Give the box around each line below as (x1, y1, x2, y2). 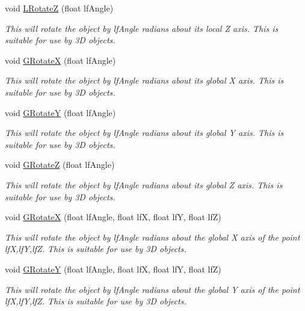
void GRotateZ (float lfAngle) (5, 158, 115, 171)
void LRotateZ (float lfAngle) (5, 2, 114, 14)
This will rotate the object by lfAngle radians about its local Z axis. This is (5, 22, 279, 34)
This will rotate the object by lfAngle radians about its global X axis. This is (5, 74, 284, 87)
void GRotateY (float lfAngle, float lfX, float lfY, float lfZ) (5, 262, 221, 275)
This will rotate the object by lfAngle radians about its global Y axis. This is (5, 126, 284, 139)
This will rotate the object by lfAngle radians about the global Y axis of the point (5, 283, 300, 295)
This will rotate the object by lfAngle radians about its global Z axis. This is (5, 178, 283, 191)
